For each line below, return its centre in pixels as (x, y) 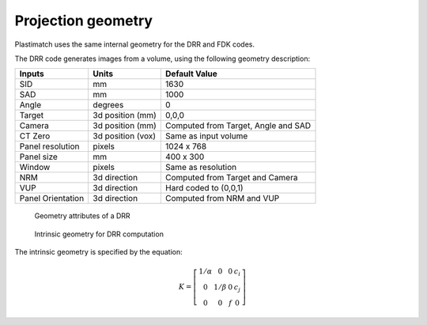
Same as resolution (201, 168)
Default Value (191, 74)
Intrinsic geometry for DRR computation (99, 234)
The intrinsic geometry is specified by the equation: (98, 252)
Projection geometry (84, 21)
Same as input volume (206, 136)
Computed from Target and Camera (231, 178)
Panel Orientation (52, 198)
